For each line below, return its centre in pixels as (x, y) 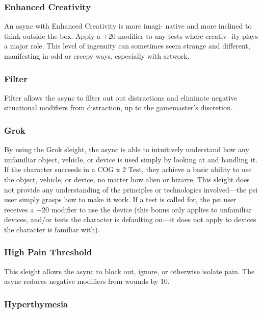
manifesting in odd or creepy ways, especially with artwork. (97, 56)
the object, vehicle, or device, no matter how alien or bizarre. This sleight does (127, 179)
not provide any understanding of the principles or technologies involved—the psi (131, 189)
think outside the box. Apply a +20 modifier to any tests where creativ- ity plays (131, 35)
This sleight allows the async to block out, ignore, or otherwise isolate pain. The (129, 271)
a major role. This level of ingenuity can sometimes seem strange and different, (127, 46)
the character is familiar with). (52, 229)
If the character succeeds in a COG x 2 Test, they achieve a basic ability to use (128, 169)
